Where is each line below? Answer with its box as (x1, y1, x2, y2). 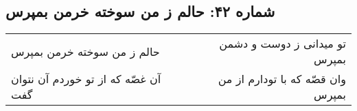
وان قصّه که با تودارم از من (218, 71, 346, 87)
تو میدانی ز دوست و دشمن (219, 35, 346, 52)
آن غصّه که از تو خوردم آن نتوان (11, 71, 161, 87)
